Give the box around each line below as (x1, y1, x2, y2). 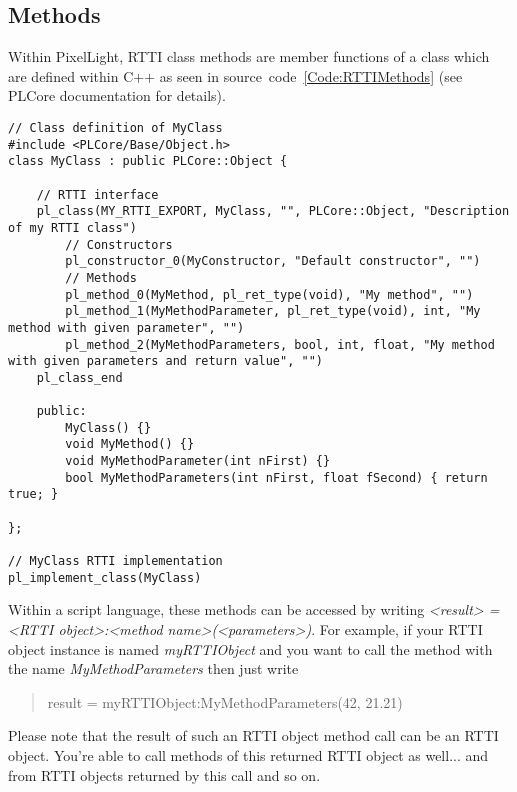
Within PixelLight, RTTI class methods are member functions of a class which (8, 46, 490, 67)
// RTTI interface (36, 187, 159, 202)
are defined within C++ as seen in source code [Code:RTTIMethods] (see (8, 65, 463, 86)
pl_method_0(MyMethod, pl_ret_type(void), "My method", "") (65, 287, 474, 302)
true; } (8, 487, 59, 502)
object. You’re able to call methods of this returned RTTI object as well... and (8, 744, 489, 765)
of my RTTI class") (8, 220, 137, 235)
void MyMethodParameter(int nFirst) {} (65, 454, 331, 469)
